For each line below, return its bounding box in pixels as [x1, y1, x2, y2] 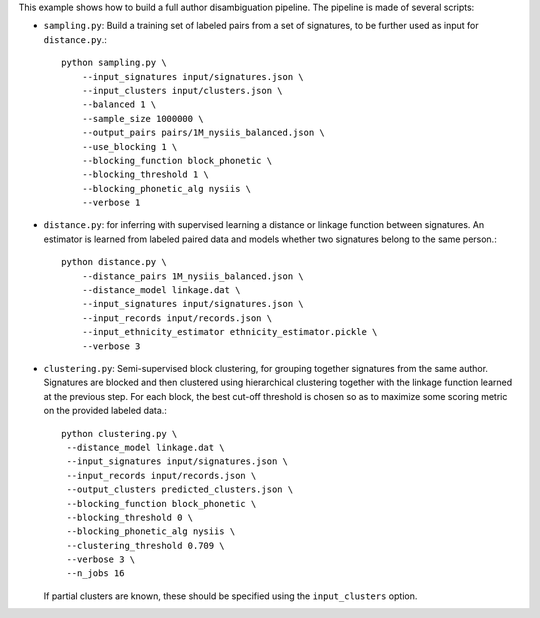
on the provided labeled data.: [43, 405, 167, 417]
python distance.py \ [61, 256, 167, 268]
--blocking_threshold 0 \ [66, 511, 194, 523]
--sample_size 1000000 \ [81, 113, 204, 124]
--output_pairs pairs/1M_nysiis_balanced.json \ [81, 127, 325, 139]
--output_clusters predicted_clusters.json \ [66, 484, 294, 495]
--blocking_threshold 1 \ [81, 169, 210, 180]
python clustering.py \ [61, 428, 178, 439]
